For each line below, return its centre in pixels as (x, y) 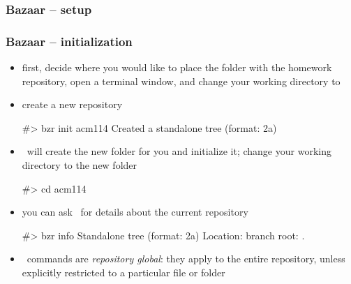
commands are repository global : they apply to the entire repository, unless (186, 259)
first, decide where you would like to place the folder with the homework (177, 67)
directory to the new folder (80, 165)
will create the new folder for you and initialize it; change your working (179, 151)
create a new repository (72, 104)
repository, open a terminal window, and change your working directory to (181, 81)
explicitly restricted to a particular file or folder (124, 272)
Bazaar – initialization (69, 41)
